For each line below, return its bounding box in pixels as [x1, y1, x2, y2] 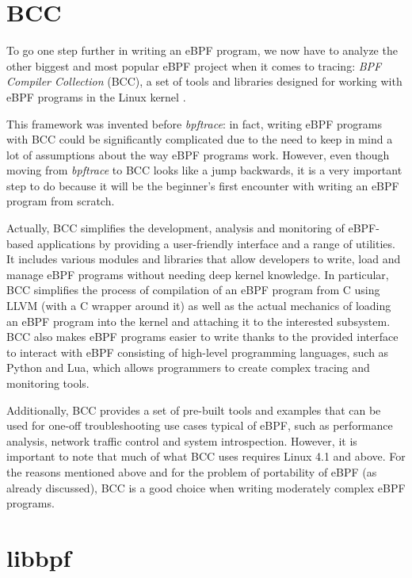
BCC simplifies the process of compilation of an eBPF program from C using [6, 281, 380, 298]
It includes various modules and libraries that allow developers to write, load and [6, 251, 401, 267]
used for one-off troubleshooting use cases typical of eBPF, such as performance [6, 417, 393, 434]
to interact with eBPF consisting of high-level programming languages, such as [6, 343, 389, 360]
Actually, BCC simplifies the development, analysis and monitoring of [6, 220, 345, 236]
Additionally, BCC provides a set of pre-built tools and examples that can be [6, 401, 381, 418]
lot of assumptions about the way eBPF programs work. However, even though [6, 146, 390, 163]
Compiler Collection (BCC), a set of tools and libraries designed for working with [6, 73, 402, 90]
